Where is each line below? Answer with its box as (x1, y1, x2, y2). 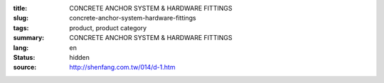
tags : (13, 23, 29, 32)
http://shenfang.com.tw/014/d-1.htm (69, 63, 176, 72)
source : (13, 63, 37, 72)
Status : (13, 53, 36, 61)
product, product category (69, 23, 147, 32)
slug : (13, 14, 28, 23)
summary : (13, 34, 45, 42)
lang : (13, 43, 29, 52)
